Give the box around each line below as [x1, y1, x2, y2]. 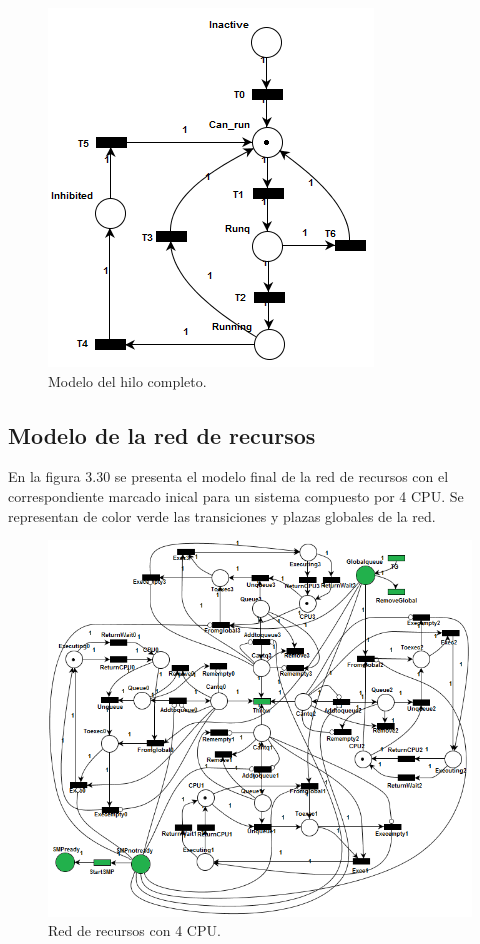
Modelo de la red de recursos [8, 419, 316, 450]
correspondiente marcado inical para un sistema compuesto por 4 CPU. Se [8, 485, 464, 506]
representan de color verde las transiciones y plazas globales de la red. [8, 505, 436, 526]
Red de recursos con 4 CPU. [48, 920, 221, 941]
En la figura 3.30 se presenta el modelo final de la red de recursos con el [8, 466, 449, 487]
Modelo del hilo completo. [48, 370, 207, 391]
